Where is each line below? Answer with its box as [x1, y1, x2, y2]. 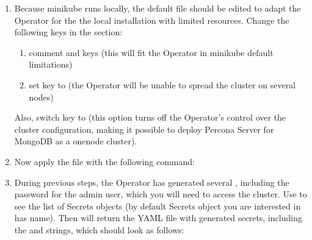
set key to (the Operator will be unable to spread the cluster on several [29, 78, 296, 91]
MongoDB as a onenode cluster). [14, 135, 137, 147]
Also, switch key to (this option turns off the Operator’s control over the [14, 111, 286, 124]
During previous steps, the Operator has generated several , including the [14, 175, 289, 188]
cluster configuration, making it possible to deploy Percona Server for [14, 122, 274, 135]
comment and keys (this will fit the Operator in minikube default [29, 46, 274, 58]
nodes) [29, 90, 54, 103]
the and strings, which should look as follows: [14, 223, 184, 236]
